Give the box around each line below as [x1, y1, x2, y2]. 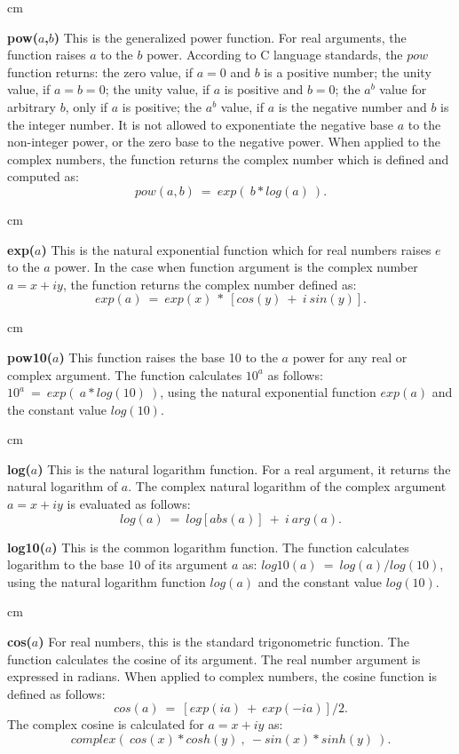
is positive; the [122, 97, 202, 115]
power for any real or [292, 347, 408, 366]
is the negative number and [278, 97, 427, 115]
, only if [65, 97, 108, 115]
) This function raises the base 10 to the [59, 347, 278, 366]
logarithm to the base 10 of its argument [7, 555, 228, 574]
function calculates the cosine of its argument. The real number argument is [7, 649, 421, 668]
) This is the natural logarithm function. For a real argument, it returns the [37, 459, 451, 478]
